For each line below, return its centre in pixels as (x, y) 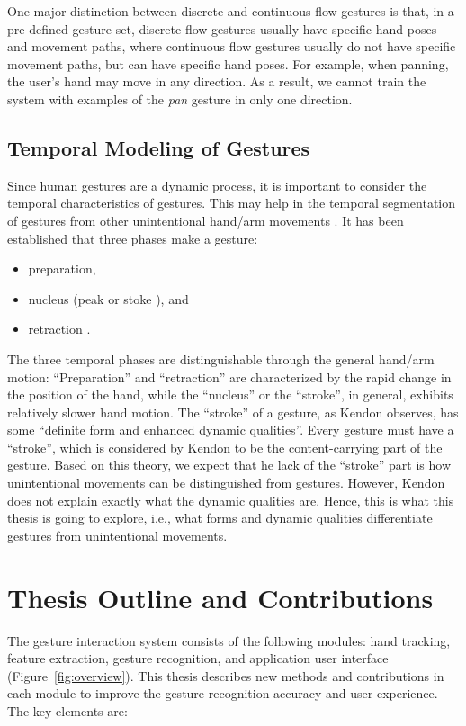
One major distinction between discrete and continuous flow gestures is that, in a (231, 11)
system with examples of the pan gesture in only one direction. (180, 99)
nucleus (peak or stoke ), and (108, 298)
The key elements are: (67, 710)
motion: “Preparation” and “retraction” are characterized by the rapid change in (229, 376)
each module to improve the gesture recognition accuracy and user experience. (223, 693)
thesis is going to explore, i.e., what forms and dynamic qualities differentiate (220, 518)
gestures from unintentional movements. (117, 535)
